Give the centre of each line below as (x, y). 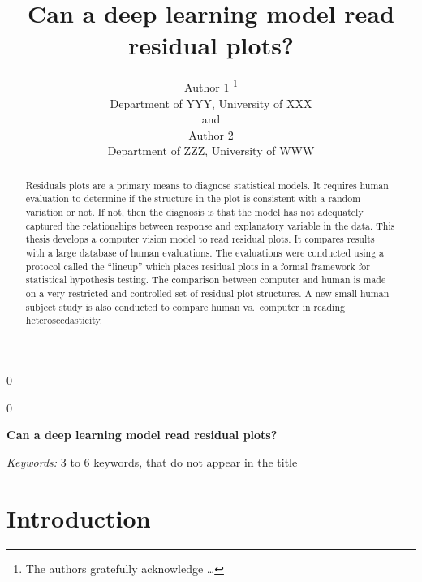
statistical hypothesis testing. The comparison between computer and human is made (206, 280)
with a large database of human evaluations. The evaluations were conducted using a (205, 253)
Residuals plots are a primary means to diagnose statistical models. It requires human (207, 185)
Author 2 (211, 134)
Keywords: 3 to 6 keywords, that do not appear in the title (152, 461)
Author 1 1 (211, 86)
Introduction (79, 517)
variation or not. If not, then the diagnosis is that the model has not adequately (194, 212)
